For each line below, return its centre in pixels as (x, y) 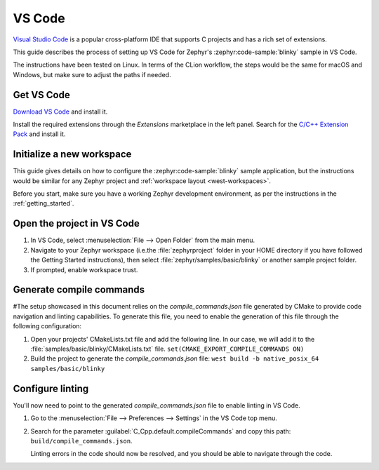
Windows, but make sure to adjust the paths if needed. (92, 74)
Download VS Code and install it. (60, 112)
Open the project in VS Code (76, 223)
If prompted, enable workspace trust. (84, 269)
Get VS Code (41, 95)
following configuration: (47, 326)
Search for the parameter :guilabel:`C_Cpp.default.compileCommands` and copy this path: (161, 431)
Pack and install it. (39, 134)
